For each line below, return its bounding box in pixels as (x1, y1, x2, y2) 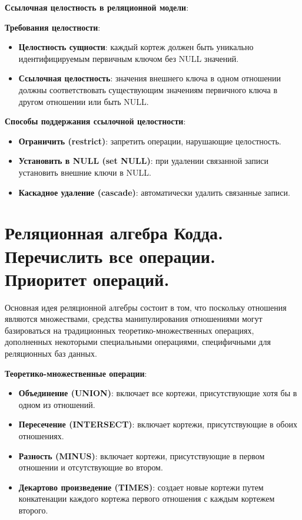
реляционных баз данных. (5, 347, 97, 359)
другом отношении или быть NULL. (18, 95, 149, 107)
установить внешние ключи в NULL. (18, 166, 151, 178)
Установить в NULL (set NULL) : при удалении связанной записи (18, 154, 269, 167)
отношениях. (18, 429, 64, 442)
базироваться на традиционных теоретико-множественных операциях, (5, 324, 254, 336)
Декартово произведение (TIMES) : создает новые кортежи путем (18, 480, 264, 493)
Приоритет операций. (5, 266, 170, 291)
